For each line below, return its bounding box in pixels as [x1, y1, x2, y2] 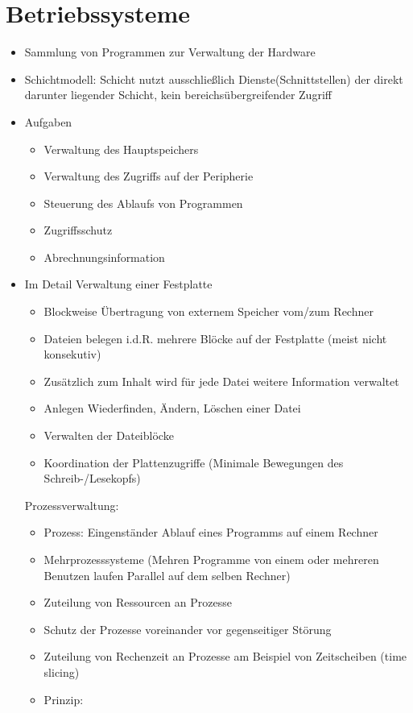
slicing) [43, 663, 80, 680]
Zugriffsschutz [43, 222, 113, 238]
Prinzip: [43, 690, 84, 707]
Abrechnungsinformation [43, 248, 165, 265]
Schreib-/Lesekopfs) [43, 470, 141, 487]
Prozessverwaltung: [24, 496, 119, 513]
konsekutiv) [43, 346, 101, 363]
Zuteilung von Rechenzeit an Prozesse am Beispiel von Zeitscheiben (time [43, 648, 407, 665]
